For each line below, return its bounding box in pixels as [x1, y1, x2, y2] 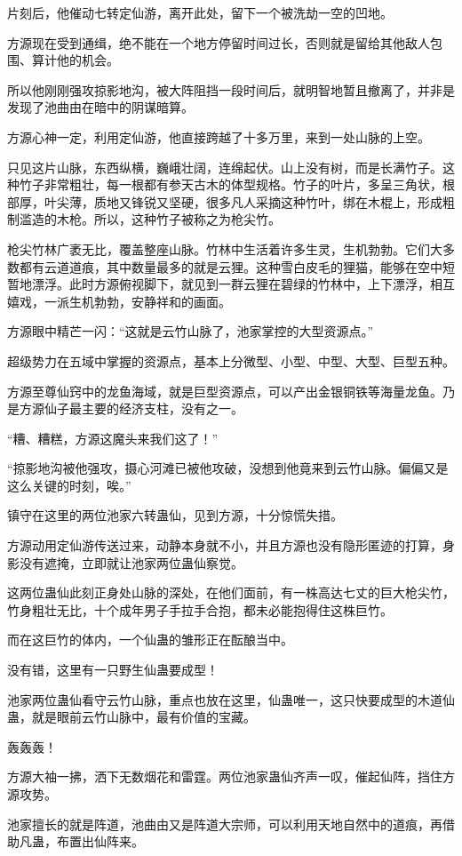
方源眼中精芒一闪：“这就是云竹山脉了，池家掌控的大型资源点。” [7, 322, 374, 340]
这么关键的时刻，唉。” [7, 476, 131, 494]
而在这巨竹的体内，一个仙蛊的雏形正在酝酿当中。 [7, 630, 293, 649]
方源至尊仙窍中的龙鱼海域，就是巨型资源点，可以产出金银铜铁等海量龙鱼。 [7, 381, 442, 400]
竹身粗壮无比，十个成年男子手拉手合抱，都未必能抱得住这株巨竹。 [7, 600, 393, 619]
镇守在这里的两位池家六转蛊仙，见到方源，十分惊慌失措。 [7, 506, 343, 524]
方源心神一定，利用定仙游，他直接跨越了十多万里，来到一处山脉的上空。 [7, 127, 430, 146]
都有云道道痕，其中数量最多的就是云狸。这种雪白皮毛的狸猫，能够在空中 [19, 257, 442, 276]
